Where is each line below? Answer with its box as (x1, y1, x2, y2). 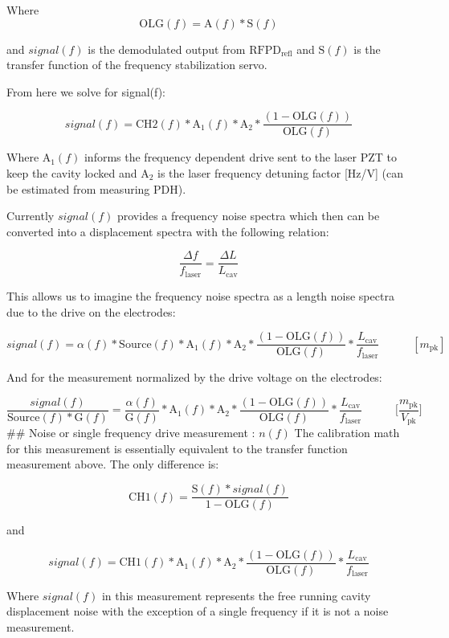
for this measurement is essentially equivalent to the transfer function (6, 440, 348, 456)
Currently (6, 207, 55, 224)
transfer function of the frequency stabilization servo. (6, 56, 267, 73)
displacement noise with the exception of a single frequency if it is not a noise (6, 603, 389, 620)
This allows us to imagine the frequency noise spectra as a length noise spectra (6, 287, 394, 304)
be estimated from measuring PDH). (6, 180, 186, 197)
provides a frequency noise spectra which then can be (116, 207, 380, 224)
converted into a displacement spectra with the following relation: (6, 223, 329, 239)
